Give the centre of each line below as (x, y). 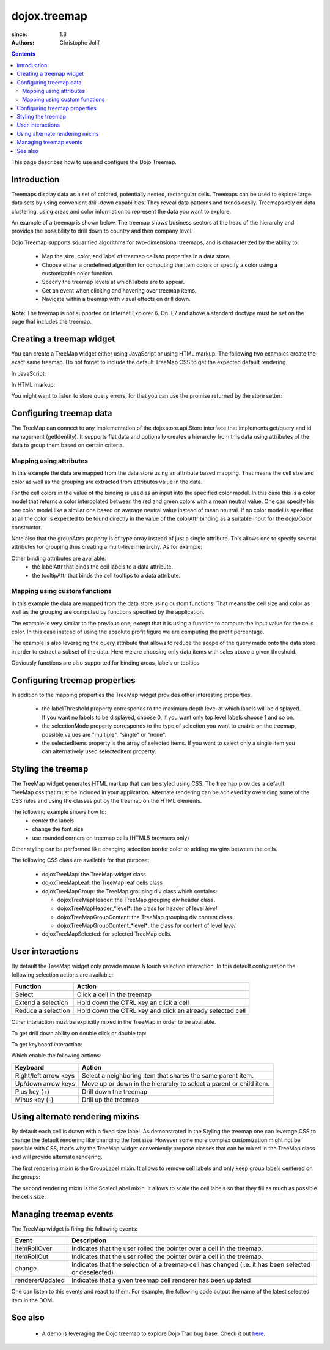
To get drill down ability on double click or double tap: (79, 1033)
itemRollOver (33, 1248)
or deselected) (93, 1272)
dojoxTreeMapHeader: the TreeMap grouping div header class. (136, 900)
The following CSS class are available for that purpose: (80, 860)
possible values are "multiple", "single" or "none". (104, 734)
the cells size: (28, 1196)
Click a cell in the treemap (114, 994)
